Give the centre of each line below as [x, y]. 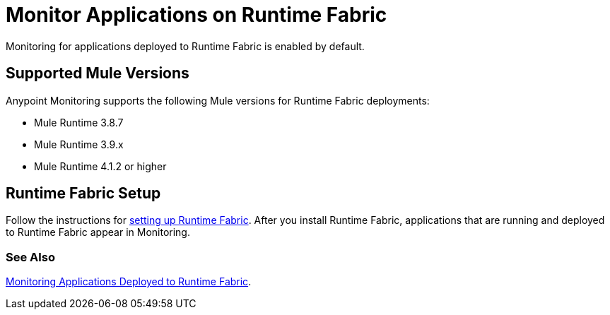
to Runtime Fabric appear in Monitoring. [98, 232]
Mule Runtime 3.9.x [79, 144]
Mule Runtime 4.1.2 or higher [100, 166]
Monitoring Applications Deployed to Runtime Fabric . [129, 282]
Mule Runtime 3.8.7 [79, 122]
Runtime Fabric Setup [83, 194]
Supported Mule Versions [98, 73]
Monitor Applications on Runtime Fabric [197, 15]
